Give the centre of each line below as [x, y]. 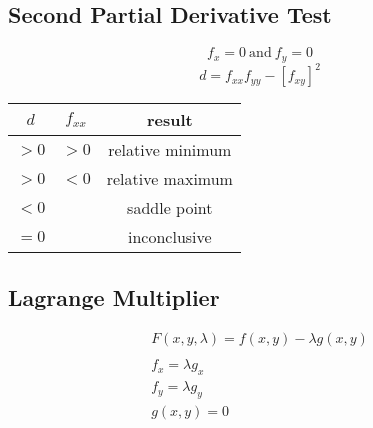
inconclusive [169, 237]
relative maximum [169, 179]
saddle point [170, 208]
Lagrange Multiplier [114, 296]
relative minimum [170, 150]
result [169, 120]
